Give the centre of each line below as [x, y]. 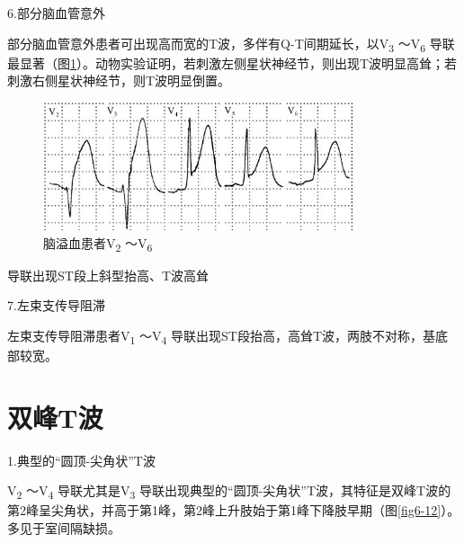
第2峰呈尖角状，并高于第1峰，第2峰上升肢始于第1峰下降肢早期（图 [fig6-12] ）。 [234, 510]
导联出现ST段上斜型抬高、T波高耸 [108, 275]
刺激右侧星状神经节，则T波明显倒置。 [119, 80]
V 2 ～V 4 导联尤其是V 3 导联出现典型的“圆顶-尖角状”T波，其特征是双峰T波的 [229, 492]
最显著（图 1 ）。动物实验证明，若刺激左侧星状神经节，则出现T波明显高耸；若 [232, 62]
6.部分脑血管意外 [56, 13]
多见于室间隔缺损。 [64, 527]
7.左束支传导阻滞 [56, 305]
